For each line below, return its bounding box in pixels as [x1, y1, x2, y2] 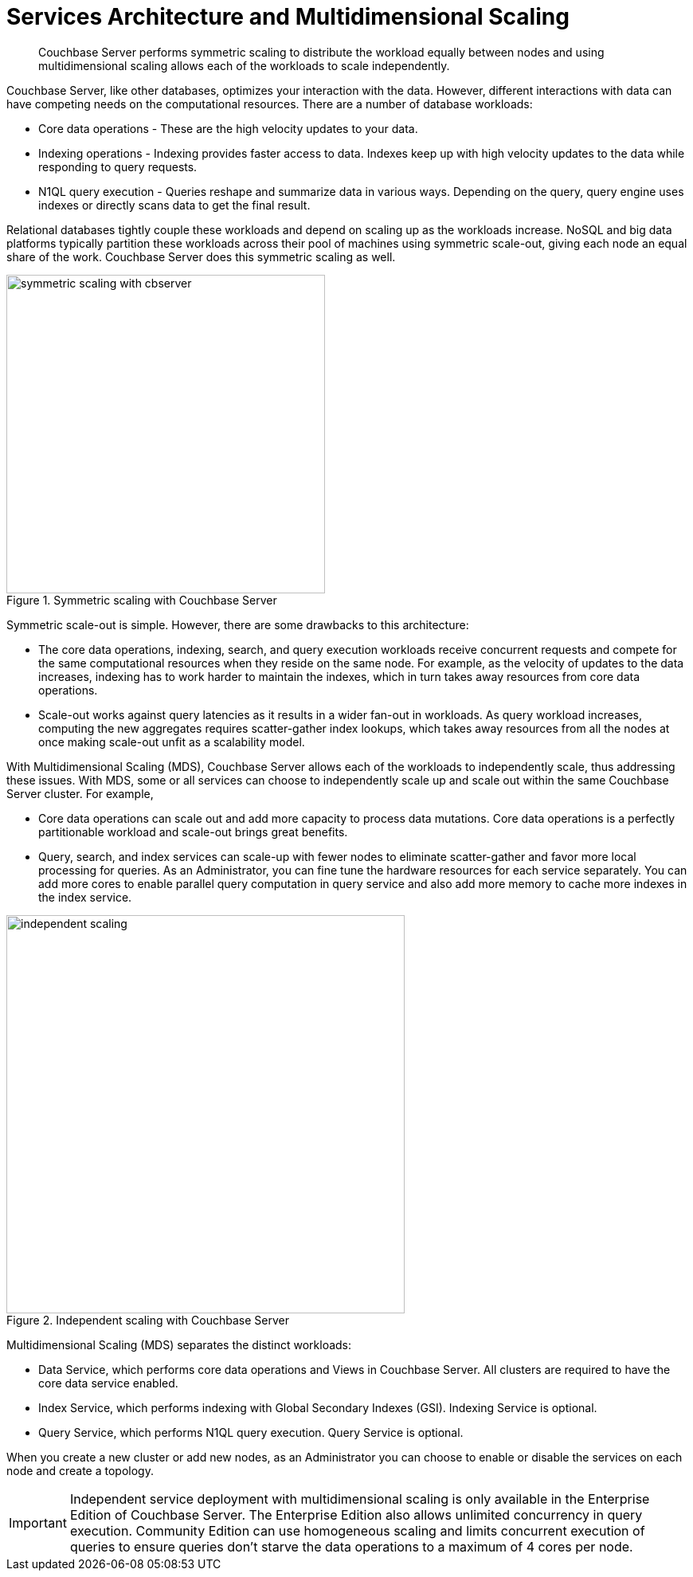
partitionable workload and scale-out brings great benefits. [38, 824, 348, 839]
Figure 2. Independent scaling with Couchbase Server [6, 1313, 289, 1327]
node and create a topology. [6, 1463, 154, 1477]
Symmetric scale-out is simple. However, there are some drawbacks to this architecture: [6, 617, 469, 632]
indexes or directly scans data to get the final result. [38, 198, 311, 212]
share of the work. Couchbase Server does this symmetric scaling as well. [6, 249, 396, 264]
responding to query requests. [38, 159, 198, 174]
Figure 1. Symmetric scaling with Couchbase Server [6, 593, 277, 607]
